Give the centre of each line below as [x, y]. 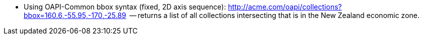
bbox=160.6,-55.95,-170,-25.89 [75, 15]
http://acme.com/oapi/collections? [285, 7]
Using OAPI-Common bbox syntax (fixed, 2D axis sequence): [125, 7]
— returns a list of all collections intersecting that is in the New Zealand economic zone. [275, 15]
